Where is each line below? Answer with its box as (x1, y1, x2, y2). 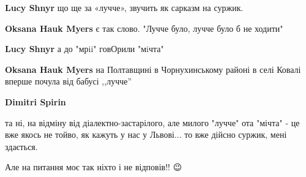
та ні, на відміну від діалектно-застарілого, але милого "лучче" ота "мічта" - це (5, 116, 300, 129)
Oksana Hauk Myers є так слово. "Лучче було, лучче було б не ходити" (5, 21, 283, 34)
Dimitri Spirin (5, 95, 66, 108)
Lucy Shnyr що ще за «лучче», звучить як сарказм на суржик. (5, 1, 244, 13)
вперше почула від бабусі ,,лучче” (5, 75, 132, 88)
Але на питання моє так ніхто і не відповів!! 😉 (5, 160, 182, 173)
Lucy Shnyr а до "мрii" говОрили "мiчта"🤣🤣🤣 (5, 42, 171, 55)
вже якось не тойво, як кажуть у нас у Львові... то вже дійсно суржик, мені (5, 128, 287, 141)
